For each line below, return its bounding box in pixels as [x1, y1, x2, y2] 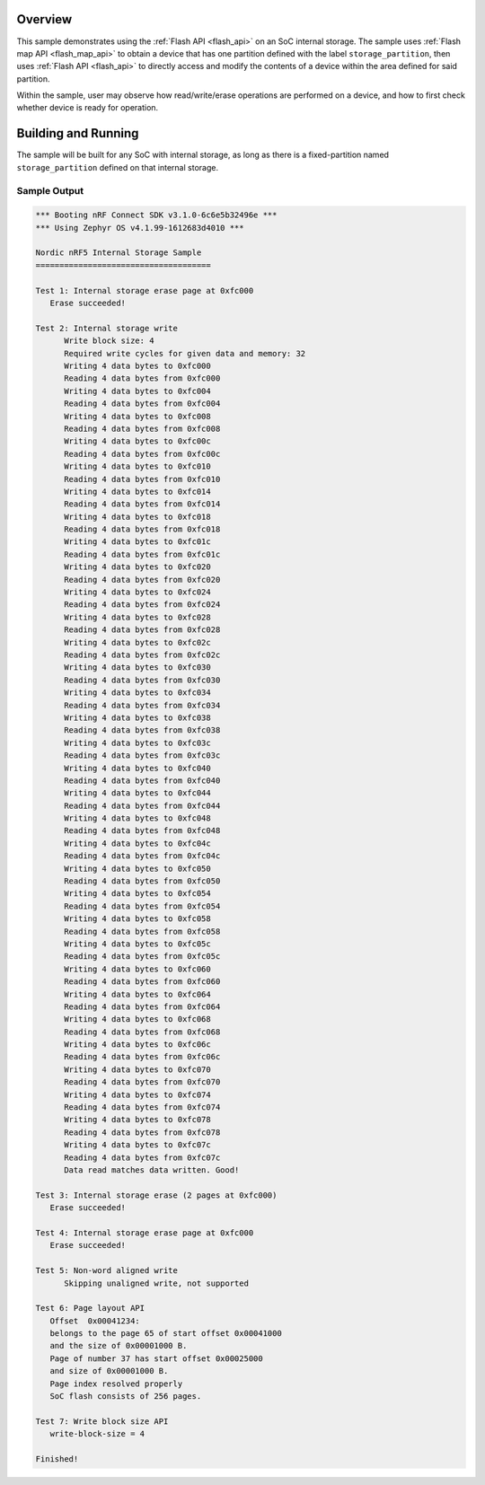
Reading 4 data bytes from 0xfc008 [64, 423, 221, 434]
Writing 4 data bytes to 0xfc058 [64, 914, 211, 924]
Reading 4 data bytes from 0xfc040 [64, 775, 221, 786]
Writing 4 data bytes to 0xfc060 [64, 963, 211, 974]
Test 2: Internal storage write [35, 323, 179, 333]
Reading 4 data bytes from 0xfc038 [64, 725, 221, 735]
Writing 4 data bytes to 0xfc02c [64, 637, 211, 647]
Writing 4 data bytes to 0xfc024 [64, 587, 211, 597]
